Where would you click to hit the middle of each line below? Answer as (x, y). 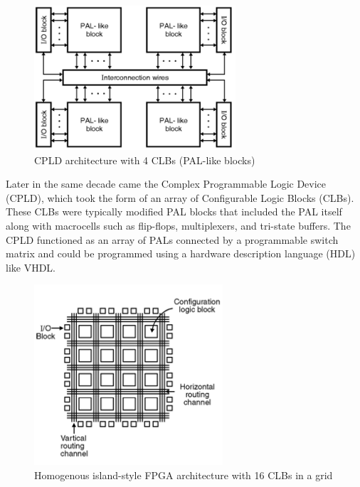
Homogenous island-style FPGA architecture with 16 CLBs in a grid (184, 475)
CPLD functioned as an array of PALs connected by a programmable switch (172, 239)
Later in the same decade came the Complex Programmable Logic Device (166, 184)
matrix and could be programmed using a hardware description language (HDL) (181, 253)
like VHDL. (31, 267)
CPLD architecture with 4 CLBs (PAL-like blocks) (145, 160)
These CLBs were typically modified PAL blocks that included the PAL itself (174, 212)
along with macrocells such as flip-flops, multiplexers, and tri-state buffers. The (178, 225)
